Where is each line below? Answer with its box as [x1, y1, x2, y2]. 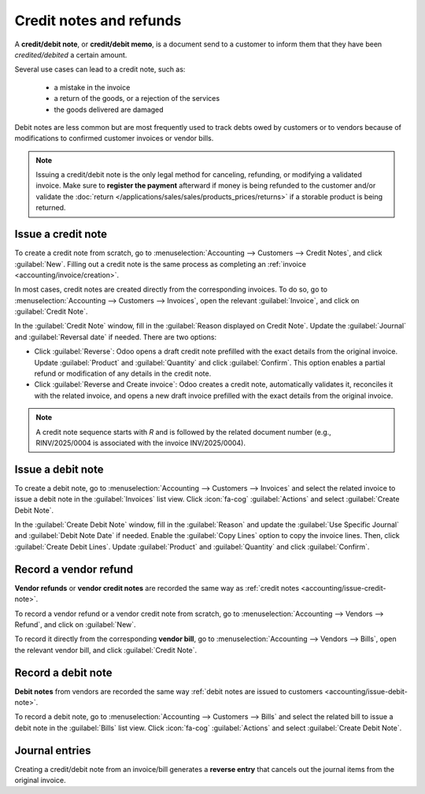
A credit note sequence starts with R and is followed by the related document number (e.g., [35, 427, 332, 436]
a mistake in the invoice [54, 83, 131, 92]
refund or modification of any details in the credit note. [34, 369, 212, 378]
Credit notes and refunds [14, 12, 182, 29]
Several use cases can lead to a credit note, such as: [14, 65, 186, 74]
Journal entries [14, 744, 91, 757]
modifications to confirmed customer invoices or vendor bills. [14, 134, 214, 143]
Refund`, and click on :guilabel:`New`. [14, 619, 137, 629]
